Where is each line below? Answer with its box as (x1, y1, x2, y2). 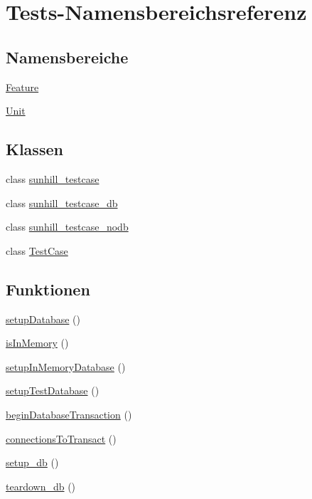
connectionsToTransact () (6, 431, 117, 446)
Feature (6, 79, 39, 94)
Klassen (6, 138, 63, 160)
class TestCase (6, 243, 68, 258)
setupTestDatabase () (6, 383, 99, 398)
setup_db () (6, 455, 59, 470)
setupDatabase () (6, 311, 80, 326)
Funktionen (6, 278, 90, 300)
